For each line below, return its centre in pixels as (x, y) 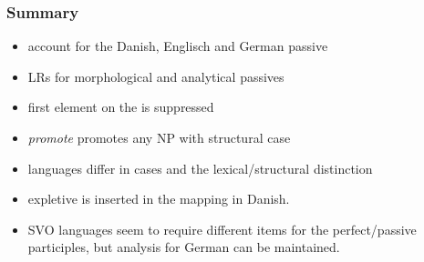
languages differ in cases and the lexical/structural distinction (200, 168)
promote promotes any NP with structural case (159, 137)
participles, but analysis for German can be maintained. (184, 247)
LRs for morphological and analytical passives (156, 76)
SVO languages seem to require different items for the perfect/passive (222, 229)
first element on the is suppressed (121, 107)
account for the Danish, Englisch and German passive (178, 46)
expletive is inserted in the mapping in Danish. (159, 199)
